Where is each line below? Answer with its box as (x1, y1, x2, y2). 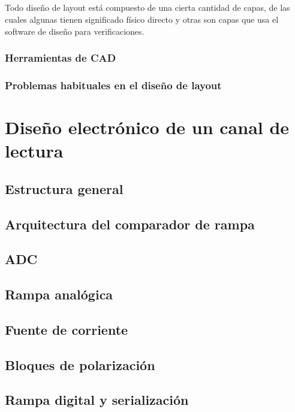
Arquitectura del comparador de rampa (5, 214, 255, 233)
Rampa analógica (5, 285, 113, 304)
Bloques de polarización (5, 355, 155, 374)
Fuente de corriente (5, 320, 128, 338)
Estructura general (5, 179, 124, 198)
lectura (5, 138, 64, 163)
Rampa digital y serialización (5, 390, 189, 409)
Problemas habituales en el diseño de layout (5, 77, 222, 92)
